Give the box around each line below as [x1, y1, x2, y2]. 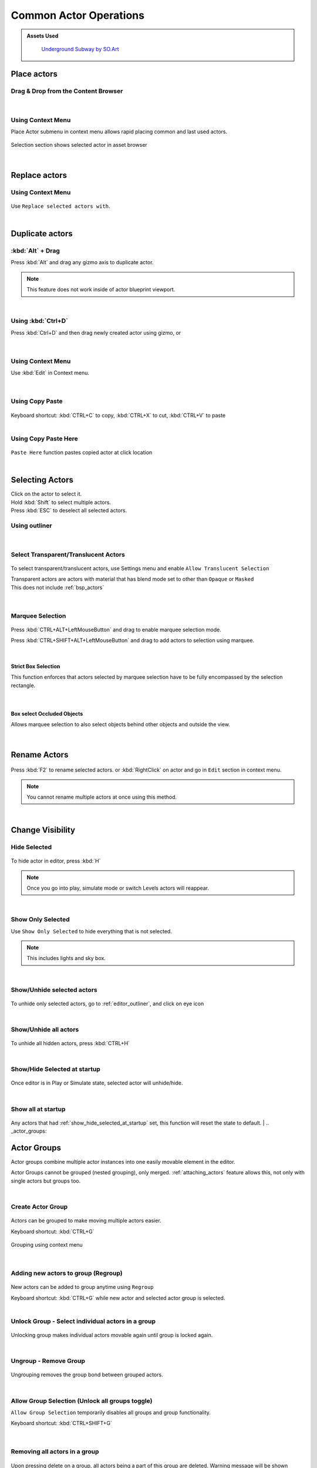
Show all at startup [11, 1105, 66, 1113]
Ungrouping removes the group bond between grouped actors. [11, 1371, 164, 1378]
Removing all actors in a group [11, 1447, 99, 1456]
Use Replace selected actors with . [11, 203, 110, 210]
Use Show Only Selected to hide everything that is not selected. [11, 928, 173, 935]
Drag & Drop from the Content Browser [11, 87, 123, 95]
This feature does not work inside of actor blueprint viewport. [26, 286, 176, 293]
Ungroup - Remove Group [11, 1357, 85, 1365]
